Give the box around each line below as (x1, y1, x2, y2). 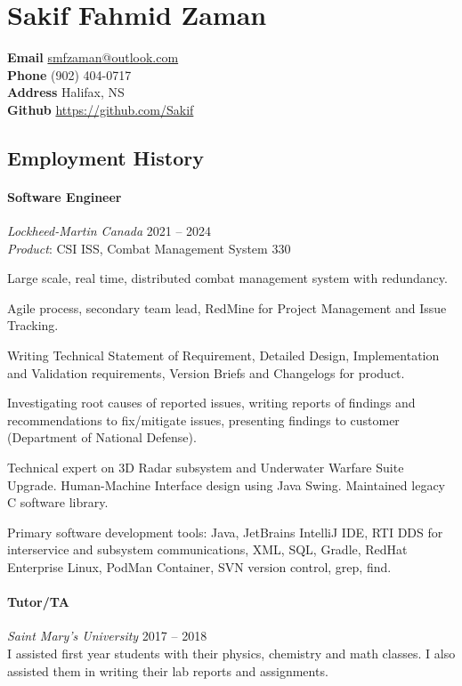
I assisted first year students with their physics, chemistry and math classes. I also (7, 643, 456, 662)
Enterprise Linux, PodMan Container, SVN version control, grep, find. (7, 557, 392, 576)
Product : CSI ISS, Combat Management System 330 (7, 238, 291, 257)
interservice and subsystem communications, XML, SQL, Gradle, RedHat (7, 540, 408, 559)
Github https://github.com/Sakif (7, 100, 194, 118)
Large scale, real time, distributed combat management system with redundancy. (7, 269, 448, 287)
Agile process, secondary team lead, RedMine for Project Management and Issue (7, 298, 447, 317)
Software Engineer (7, 187, 122, 206)
